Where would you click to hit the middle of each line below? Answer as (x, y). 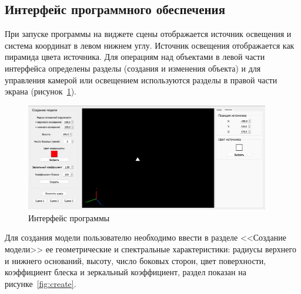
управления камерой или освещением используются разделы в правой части (141, 80)
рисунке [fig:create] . (41, 283)
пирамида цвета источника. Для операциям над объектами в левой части (135, 57)
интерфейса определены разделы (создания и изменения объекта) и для (133, 68)
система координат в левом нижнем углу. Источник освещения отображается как (150, 45)
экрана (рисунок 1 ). (41, 91)
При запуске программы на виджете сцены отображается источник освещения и (148, 34)
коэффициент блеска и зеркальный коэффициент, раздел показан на (126, 272)
